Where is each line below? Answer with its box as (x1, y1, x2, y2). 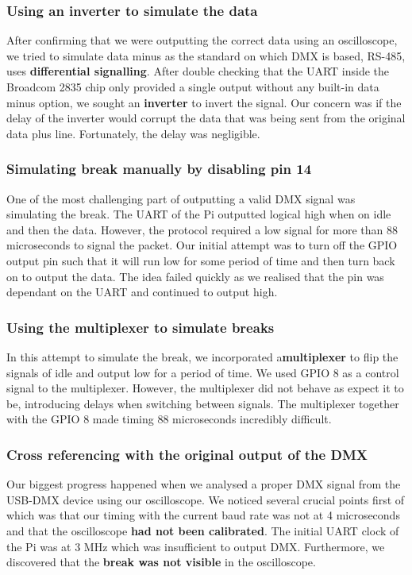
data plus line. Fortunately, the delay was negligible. (6, 125, 260, 141)
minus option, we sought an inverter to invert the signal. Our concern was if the (6, 94, 402, 110)
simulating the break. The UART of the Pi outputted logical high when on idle (6, 206, 391, 222)
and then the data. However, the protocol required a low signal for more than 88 (6, 221, 399, 237)
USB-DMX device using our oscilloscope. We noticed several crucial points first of (6, 491, 405, 507)
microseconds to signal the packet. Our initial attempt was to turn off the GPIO (6, 237, 398, 253)
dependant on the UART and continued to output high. (6, 284, 278, 300)
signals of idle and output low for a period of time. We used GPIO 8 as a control (6, 364, 399, 380)
